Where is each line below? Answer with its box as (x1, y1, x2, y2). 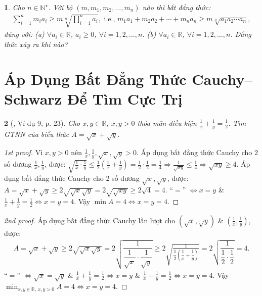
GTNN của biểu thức (4, 128, 69, 139)
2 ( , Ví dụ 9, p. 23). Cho (4, 117, 80, 128)
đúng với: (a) (4, 29, 45, 39)
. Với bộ (48, 2, 73, 12)
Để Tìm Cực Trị (67, 88, 183, 109)
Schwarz (4, 88, 62, 109)
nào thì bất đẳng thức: (142, 2, 211, 12)
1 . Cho (4, 2, 25, 12)
